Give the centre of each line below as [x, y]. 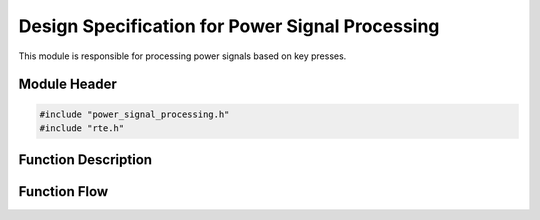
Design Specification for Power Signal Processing [229, 26]
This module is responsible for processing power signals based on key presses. [182, 56]
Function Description [85, 160]
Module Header [67, 84]
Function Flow [63, 191]
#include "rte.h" [82, 128]
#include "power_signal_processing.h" [134, 114]
